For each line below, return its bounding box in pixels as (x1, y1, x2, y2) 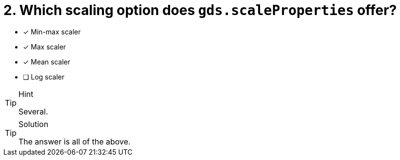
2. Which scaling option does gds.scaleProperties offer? (3, 2, 397, 18)
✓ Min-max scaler (23, 27, 81, 36)
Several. (18, 106, 48, 116)
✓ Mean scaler (23, 57, 70, 66)
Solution (18, 119, 49, 129)
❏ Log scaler (23, 72, 65, 81)
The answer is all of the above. (18, 136, 131, 146)
